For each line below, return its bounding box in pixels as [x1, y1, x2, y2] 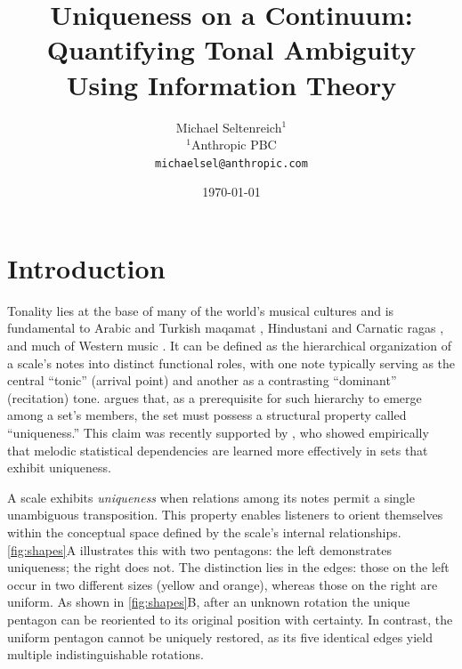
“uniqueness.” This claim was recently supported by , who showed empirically [7, 423, 429, 442]
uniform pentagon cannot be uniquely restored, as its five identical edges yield [7, 627, 434, 646]
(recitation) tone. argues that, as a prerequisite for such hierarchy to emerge [7, 388, 422, 407]
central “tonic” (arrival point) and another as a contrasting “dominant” [7, 371, 397, 390]
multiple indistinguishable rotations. [7, 645, 204, 664]
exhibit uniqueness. [7, 458, 111, 477]
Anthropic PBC [190, 135, 277, 154]
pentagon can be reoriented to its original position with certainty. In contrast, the [7, 609, 453, 628]
